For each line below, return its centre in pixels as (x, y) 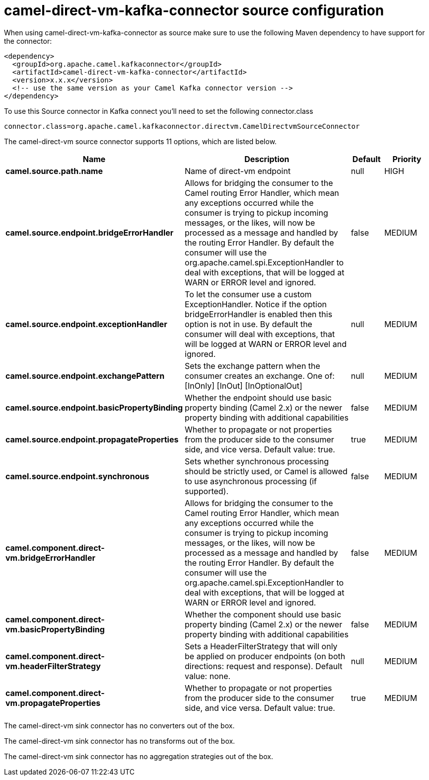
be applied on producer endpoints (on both (265, 656)
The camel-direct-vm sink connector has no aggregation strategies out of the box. (139, 756)
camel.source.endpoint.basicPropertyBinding (94, 407)
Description (267, 159)
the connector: (28, 41)
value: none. (208, 676)
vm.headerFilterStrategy (53, 666)
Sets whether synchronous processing (257, 461)
